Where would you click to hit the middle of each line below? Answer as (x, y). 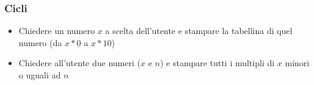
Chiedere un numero (57, 31)
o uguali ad (40, 75)
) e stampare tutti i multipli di (217, 63)
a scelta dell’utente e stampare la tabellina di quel (199, 31)
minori (297, 63)
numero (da (40, 42)
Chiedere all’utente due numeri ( (79, 63)
